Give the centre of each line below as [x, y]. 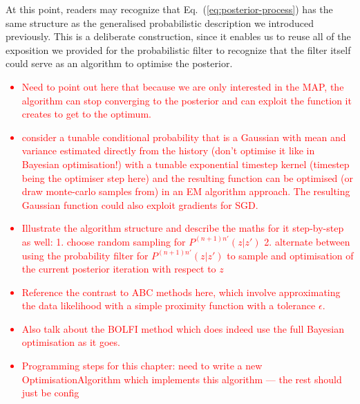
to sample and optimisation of [290, 255]
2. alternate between [307, 241]
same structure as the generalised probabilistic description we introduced [160, 22]
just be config [50, 393]
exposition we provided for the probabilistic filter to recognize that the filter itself [178, 49]
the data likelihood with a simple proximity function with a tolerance [169, 305]
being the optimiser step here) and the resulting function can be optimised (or [188, 177]
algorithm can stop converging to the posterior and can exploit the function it [187, 100]
